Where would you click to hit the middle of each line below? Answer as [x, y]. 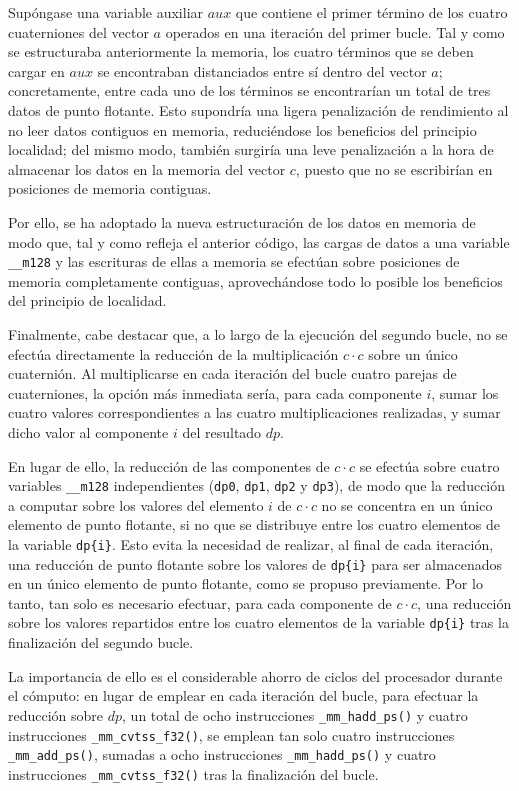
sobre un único [413, 353]
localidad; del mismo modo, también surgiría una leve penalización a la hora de [251, 149]
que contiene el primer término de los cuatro [371, 12]
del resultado [222, 431]
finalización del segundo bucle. [101, 642]
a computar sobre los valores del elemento [136, 504]
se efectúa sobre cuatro [429, 465]
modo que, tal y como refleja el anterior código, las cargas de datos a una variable [259, 241]
